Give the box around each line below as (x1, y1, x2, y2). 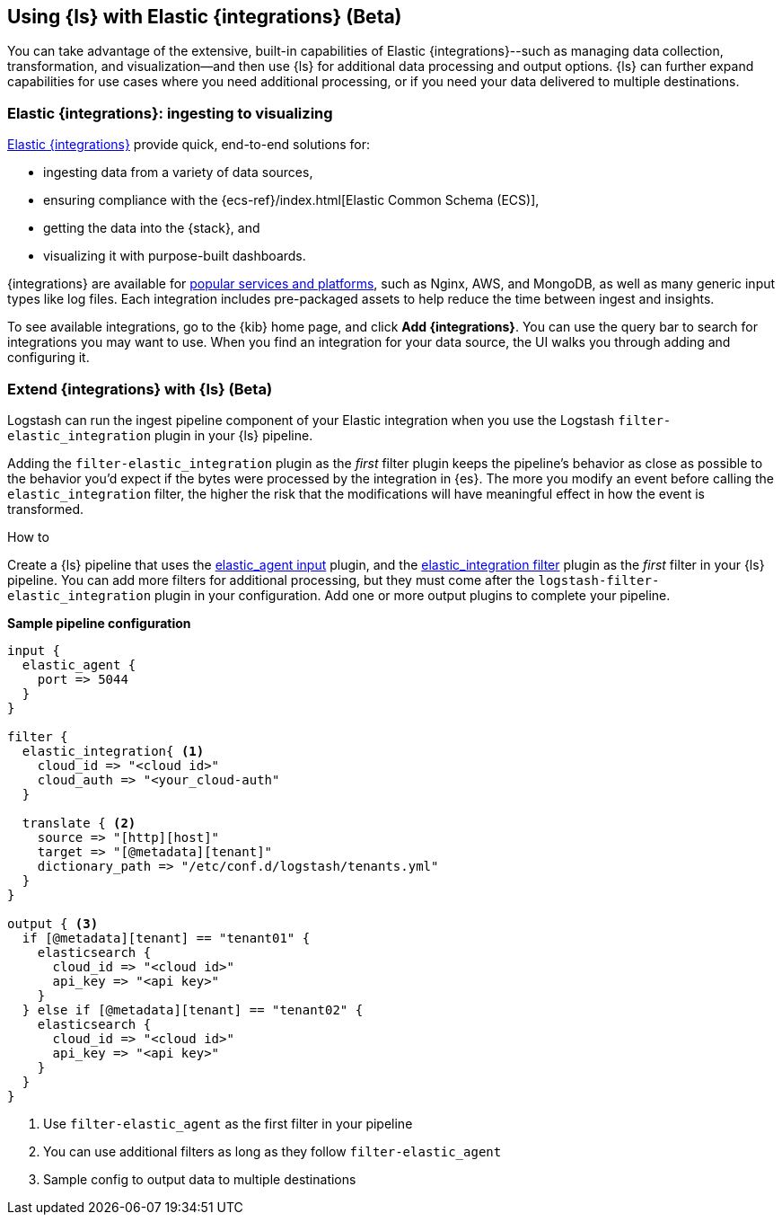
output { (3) (7, 916, 99, 931)
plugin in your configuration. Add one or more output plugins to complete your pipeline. (154, 587, 671, 603)
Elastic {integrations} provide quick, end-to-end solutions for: (7, 137, 370, 153)
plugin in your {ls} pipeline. (154, 427, 313, 443)
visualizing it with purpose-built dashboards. (43, 248, 306, 264)
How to (7, 528, 49, 545)
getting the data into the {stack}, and (43, 220, 260, 236)
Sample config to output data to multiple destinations (43, 1171, 356, 1187)
